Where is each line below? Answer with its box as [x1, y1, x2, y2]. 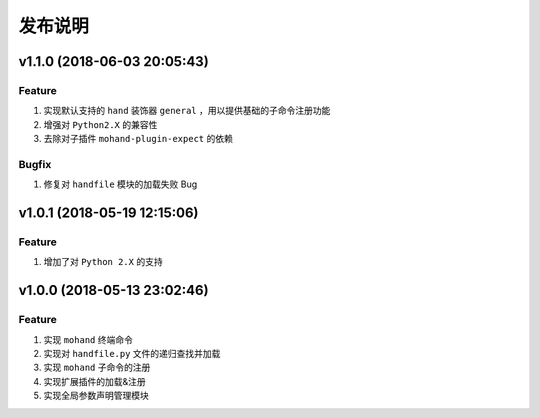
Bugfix [18, 157, 52, 171]
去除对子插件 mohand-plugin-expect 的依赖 [43, 133, 234, 145]
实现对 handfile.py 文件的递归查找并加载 [43, 347, 221, 359]
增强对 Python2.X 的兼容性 [43, 118, 158, 130]
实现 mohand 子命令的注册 [43, 361, 151, 374]
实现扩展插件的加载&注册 [43, 375, 147, 387]
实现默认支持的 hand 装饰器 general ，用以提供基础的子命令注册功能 [43, 105, 331, 117]
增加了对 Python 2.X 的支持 [43, 256, 164, 268]
